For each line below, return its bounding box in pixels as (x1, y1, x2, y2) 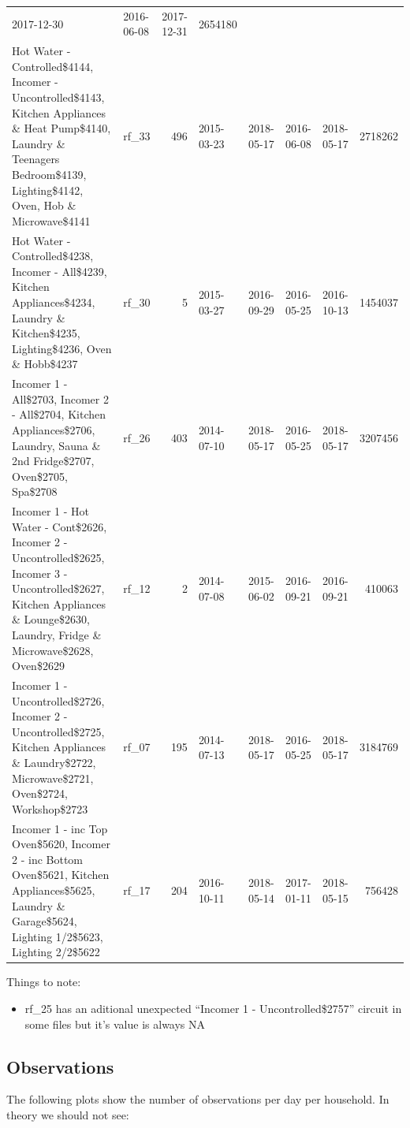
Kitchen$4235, (12, 325, 80, 341)
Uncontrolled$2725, (12, 723, 105, 739)
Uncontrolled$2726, (12, 692, 105, 709)
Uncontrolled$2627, (12, 580, 105, 597)
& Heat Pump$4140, (12, 120, 111, 136)
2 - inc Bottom (12, 851, 84, 867)
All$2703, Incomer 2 (12, 390, 109, 407)
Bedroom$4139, (12, 166, 87, 182)
